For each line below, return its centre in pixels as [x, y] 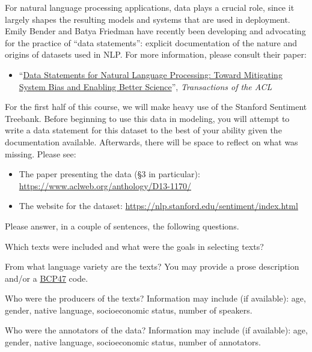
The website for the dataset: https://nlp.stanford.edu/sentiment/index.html [158, 206]
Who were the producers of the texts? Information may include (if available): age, [155, 298]
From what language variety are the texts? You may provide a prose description [152, 266]
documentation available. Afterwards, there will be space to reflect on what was [151, 141]
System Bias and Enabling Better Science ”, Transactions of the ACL [145, 86]
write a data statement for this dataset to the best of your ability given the [143, 130]
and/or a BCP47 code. [47, 278]
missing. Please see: [41, 153]
